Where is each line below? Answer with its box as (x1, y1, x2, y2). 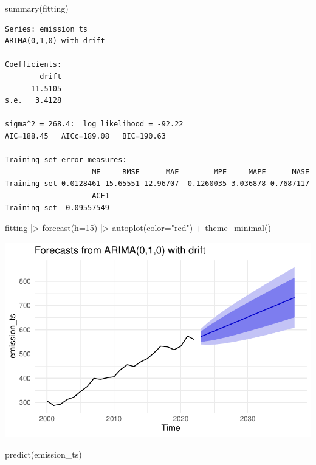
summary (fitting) (5, 2, 69, 14)
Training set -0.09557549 (5, 203, 109, 212)
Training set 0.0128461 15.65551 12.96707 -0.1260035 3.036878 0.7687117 (5, 179, 310, 188)
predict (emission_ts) (5, 448, 82, 460)
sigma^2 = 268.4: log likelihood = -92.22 (5, 120, 184, 129)
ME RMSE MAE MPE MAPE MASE (92, 167, 310, 176)
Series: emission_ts (5, 24, 88, 33)
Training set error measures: (5, 156, 127, 165)
